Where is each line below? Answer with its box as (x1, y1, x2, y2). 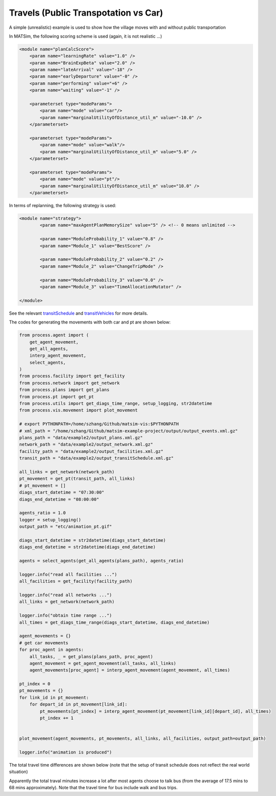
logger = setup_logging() (19, 517, 81, 522)
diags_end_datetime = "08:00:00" (19, 496, 99, 502)
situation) (9, 769, 28, 774)
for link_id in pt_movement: (19, 694, 89, 700)
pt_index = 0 (19, 681, 51, 687)
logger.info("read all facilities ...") (19, 572, 117, 577)
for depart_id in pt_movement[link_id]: (29, 702, 128, 707)
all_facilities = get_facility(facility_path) (19, 579, 133, 584)
